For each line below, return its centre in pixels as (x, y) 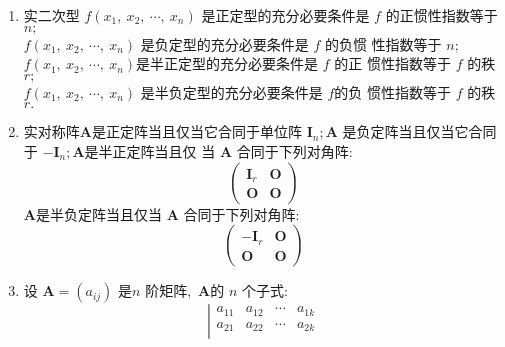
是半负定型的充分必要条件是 (231, 91)
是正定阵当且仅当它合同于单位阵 (196, 131)
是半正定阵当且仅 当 (150, 150)
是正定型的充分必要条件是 (285, 15)
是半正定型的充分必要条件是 (227, 63)
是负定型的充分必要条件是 (224, 43)
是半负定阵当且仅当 (98, 213)
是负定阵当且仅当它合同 (419, 131)
